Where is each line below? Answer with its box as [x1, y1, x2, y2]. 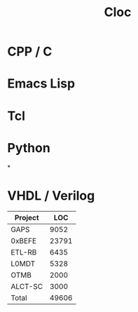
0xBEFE [11, 236, 37, 246]
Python [7, 140, 50, 156]
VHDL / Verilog [7, 187, 95, 203]
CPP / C [7, 43, 53, 60]
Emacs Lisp [7, 76, 76, 92]
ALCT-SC [11, 282, 43, 292]
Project [14, 213, 40, 223]
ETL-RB [11, 247, 37, 257]
